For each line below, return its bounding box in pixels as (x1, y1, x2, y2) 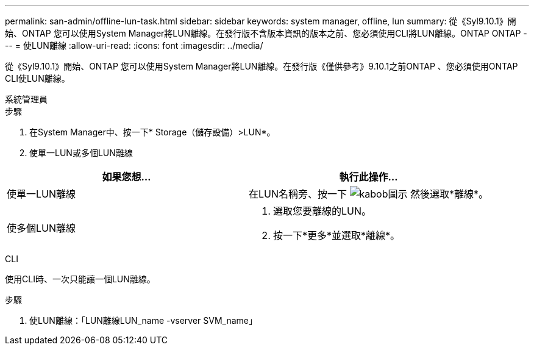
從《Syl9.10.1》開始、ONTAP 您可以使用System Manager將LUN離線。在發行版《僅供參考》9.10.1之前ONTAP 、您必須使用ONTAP (5, 61, 518, 71)
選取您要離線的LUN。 (273, 205, 372, 217)
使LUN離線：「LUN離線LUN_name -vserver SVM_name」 (29, 315, 258, 326)
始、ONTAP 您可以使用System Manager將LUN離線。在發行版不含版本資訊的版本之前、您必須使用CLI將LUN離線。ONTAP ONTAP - (5, 28, 527, 38)
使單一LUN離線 (7, 188, 76, 200)
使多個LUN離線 (7, 222, 76, 234)
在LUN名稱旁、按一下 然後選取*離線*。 (249, 188, 489, 200)
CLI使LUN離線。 (5, 73, 70, 84)
